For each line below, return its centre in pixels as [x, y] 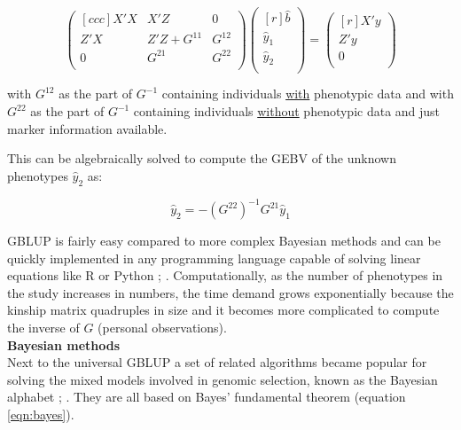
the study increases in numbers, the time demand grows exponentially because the [230, 292]
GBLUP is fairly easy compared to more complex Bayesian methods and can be [224, 241]
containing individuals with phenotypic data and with [308, 94]
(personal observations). [162, 328]
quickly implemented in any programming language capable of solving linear [214, 258]
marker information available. [87, 128]
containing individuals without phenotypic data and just [287, 111]
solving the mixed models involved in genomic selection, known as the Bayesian [223, 379]
